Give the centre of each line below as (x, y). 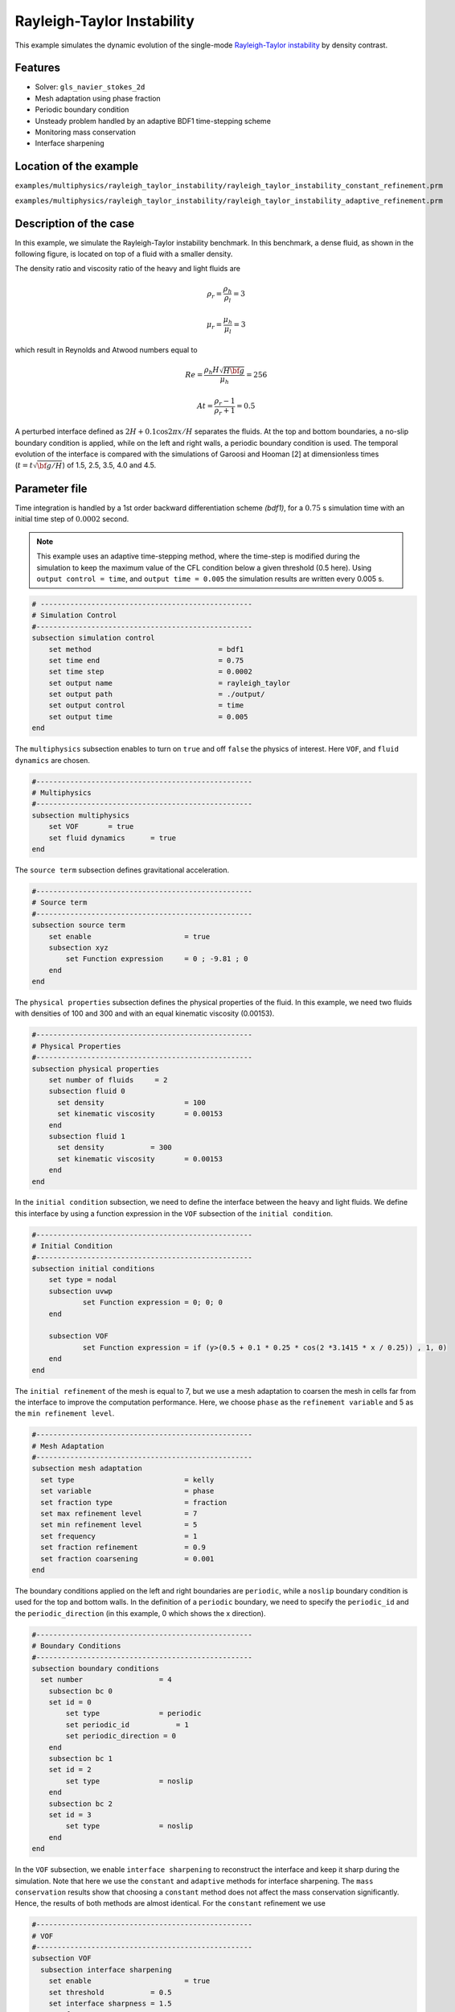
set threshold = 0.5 (110, 1992)
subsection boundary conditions (96, 1668)
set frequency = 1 (119, 1536)
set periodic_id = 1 (127, 1725)
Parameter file (51, 488)
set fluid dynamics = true (113, 838)
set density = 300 (115, 1148)
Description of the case (75, 223)
